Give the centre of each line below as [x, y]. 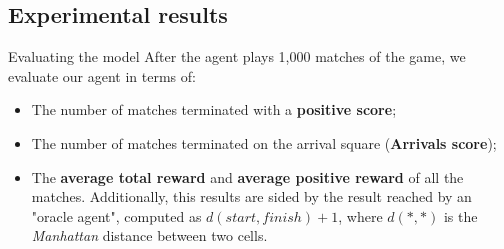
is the [460, 215]
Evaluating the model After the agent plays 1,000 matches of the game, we [237, 56]
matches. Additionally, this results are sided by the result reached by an [251, 196]
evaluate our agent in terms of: [102, 75]
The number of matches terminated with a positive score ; [214, 109]
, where [360, 215]
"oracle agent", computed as [116, 215]
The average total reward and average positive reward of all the [247, 176]
